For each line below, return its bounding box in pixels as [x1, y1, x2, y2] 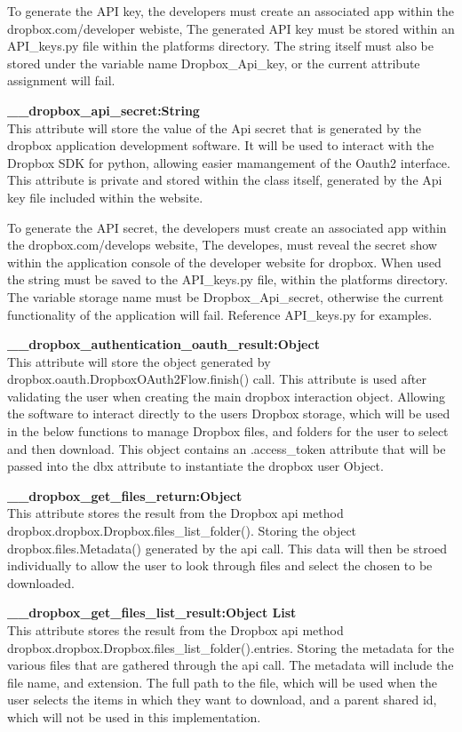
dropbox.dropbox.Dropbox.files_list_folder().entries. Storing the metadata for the [7, 638, 454, 656]
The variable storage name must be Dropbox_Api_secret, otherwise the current [7, 287, 444, 306]
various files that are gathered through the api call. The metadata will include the [7, 656, 454, 674]
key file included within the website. [7, 187, 203, 206]
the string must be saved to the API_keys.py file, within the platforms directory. [7, 270, 449, 289]
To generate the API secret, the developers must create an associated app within [7, 218, 447, 236]
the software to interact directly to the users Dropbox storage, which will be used [7, 404, 450, 423]
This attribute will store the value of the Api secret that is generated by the [7, 118, 421, 137]
